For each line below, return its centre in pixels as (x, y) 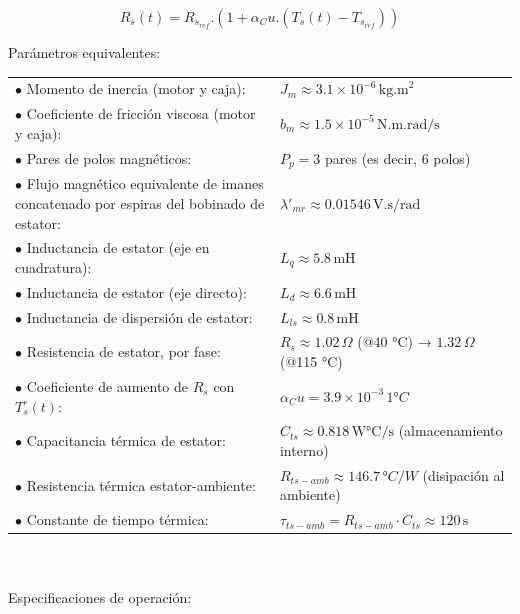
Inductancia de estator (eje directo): (136, 291)
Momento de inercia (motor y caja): (136, 88)
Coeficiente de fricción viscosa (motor (141, 113)
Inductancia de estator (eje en (118, 247)
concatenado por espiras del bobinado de (140, 202)
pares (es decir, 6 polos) (397, 157)
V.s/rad (397, 204)
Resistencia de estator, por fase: (123, 351)
